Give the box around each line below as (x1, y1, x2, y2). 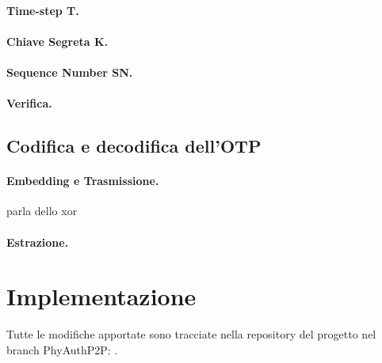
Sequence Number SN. (6, 63, 133, 80)
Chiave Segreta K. (6, 32, 109, 49)
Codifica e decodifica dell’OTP (6, 134, 262, 158)
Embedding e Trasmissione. (6, 172, 159, 189)
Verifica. (6, 95, 52, 112)
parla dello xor (6, 202, 78, 219)
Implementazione (6, 280, 197, 312)
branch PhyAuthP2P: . (6, 341, 118, 357)
